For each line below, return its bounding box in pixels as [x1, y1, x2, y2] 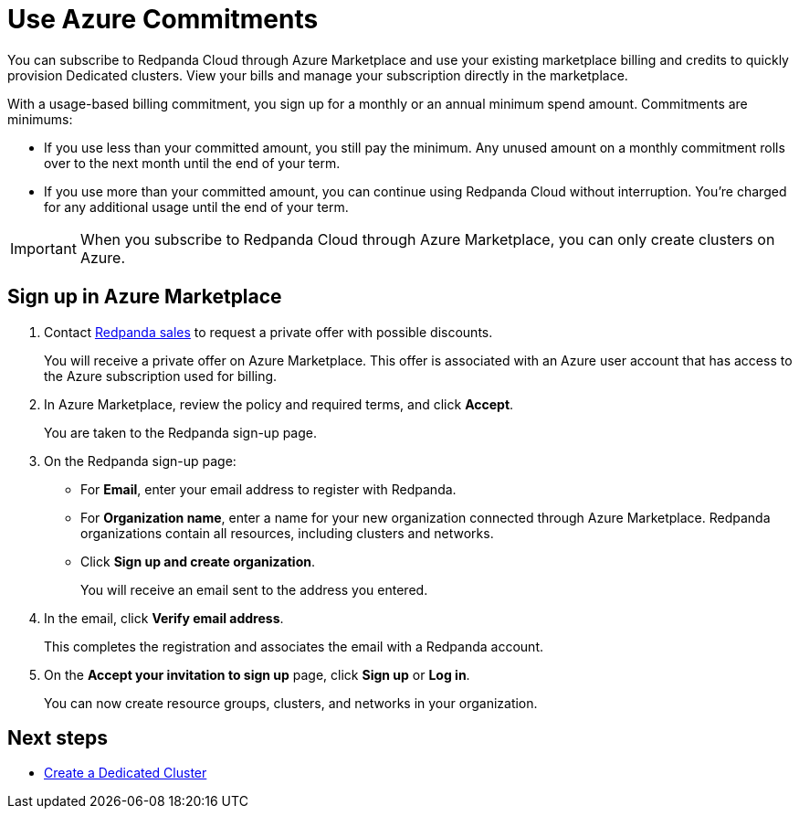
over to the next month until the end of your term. [44, 154, 341, 171]
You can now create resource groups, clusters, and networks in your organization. [44, 694, 538, 711]
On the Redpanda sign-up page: [44, 452, 237, 469]
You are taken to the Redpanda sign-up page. [44, 424, 317, 440]
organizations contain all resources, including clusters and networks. [80, 525, 494, 541]
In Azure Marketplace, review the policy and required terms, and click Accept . [44, 396, 514, 412]
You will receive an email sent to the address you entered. [80, 581, 428, 598]
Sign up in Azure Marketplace [7, 285, 282, 309]
